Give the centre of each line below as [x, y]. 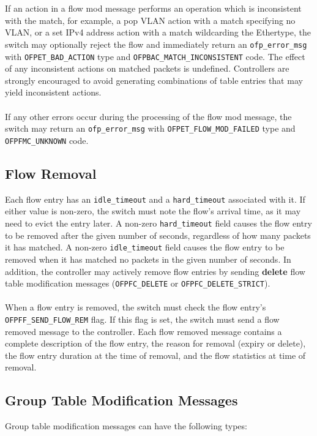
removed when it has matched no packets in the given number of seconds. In [148, 259]
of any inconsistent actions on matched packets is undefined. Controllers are [147, 68]
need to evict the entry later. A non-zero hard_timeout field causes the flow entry [158, 223]
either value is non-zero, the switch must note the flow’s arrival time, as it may [153, 211]
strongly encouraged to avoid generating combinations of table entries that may [154, 80]
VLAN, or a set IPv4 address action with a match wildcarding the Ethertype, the [158, 32]
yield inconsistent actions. [53, 92]
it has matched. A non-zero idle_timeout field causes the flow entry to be [145, 247]
